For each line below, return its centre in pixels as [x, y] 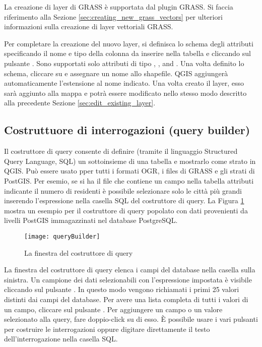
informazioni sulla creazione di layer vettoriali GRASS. [89, 26]
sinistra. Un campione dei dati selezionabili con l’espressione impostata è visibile [128, 279]
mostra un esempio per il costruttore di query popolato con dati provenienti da [126, 210]
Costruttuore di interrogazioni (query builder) [127, 130]
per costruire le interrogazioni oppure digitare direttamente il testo [107, 329]
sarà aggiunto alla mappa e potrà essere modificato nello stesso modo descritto [125, 93]
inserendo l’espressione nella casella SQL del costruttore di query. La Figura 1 [124, 200]
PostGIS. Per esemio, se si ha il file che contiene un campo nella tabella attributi [129, 180]
